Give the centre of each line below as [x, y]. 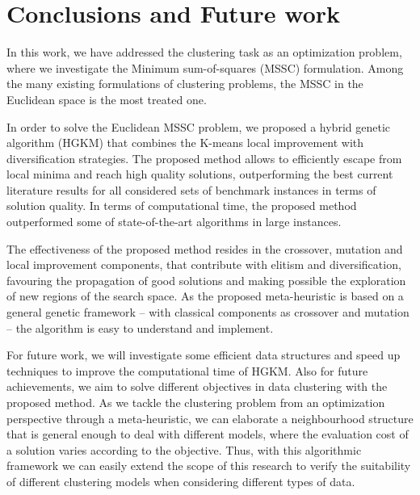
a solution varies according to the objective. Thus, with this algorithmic [184, 449]
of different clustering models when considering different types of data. [181, 481]
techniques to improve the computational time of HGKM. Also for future [187, 370]
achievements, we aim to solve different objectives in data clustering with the [197, 386]
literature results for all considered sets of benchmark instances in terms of [191, 189]
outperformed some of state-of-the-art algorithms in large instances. [174, 222]
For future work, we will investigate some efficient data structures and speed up [204, 355]
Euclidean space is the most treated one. [107, 99]
